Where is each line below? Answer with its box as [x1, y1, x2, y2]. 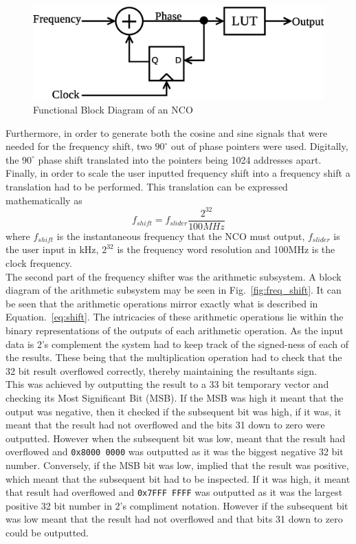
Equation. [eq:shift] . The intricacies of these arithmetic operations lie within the [5, 309, 344, 324]
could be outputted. [5, 525, 89, 539]
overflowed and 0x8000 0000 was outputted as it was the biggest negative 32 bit [5, 444, 344, 459]
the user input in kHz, [5, 242, 99, 257]
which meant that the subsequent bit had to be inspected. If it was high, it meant [5, 471, 351, 486]
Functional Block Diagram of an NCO [33, 102, 193, 117]
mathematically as [5, 193, 82, 207]
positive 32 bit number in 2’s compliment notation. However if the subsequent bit [5, 498, 348, 512]
